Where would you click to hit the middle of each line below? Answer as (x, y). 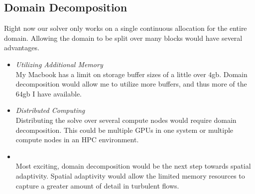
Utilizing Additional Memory (59, 64)
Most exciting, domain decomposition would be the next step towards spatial (133, 166)
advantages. (22, 48)
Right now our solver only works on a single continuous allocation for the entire (126, 28)
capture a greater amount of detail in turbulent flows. (97, 185)
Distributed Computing (50, 110)
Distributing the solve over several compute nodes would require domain (126, 120)
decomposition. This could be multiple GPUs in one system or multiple (125, 130)
